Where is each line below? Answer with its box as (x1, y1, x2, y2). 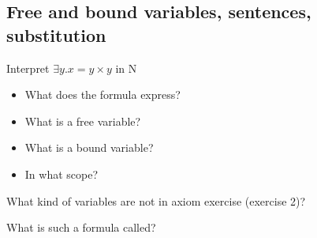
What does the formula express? (24, 86, 181, 103)
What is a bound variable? (24, 139, 154, 156)
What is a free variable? (24, 112, 141, 129)
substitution (6, 22, 106, 47)
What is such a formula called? (6, 219, 156, 236)
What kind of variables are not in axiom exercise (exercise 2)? (6, 192, 306, 209)
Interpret (6, 59, 50, 76)
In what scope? (24, 165, 99, 182)
